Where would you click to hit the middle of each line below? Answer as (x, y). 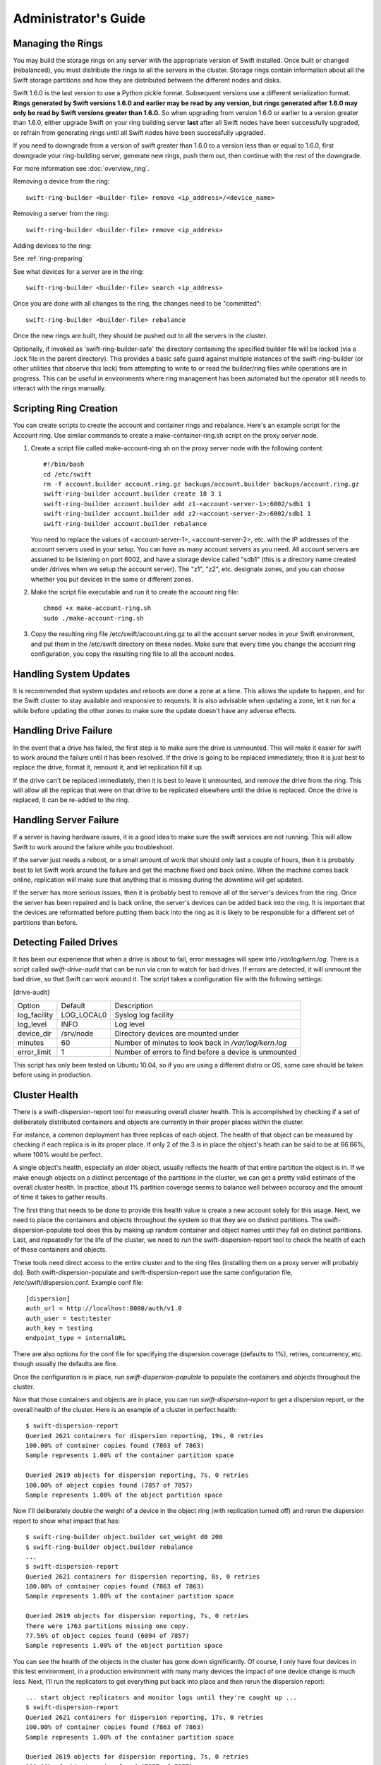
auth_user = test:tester (68, 1318)
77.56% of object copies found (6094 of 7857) (108, 1636)
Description (134, 1005)
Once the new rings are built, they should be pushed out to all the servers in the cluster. (140, 336)
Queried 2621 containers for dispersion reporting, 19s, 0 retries (145, 1436)
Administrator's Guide (79, 18)
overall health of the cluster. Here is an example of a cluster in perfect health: (125, 1409)
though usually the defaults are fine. (65, 1364)
